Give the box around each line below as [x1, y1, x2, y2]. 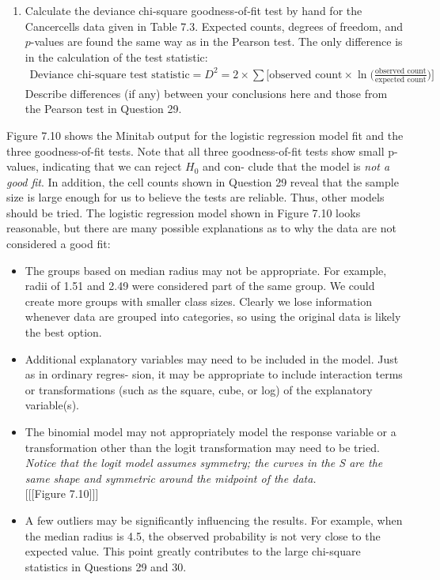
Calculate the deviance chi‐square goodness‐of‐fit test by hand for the [25, 2, 362, 18]
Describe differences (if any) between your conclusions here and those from [25, 85, 388, 101]
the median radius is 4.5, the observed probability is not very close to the [25, 527, 381, 544]
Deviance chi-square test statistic [29, 69, 190, 81]
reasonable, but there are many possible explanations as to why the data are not [6, 220, 396, 236]
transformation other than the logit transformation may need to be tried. [25, 439, 380, 455]
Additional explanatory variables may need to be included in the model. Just [25, 350, 399, 367]
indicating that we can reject [42, 158, 182, 175]
